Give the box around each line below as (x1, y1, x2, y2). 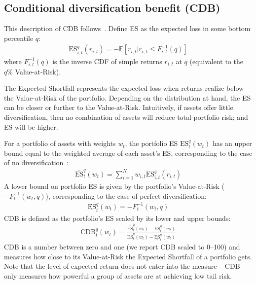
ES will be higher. (4, 121, 58, 132)
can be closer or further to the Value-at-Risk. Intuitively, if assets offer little (4, 102, 233, 112)
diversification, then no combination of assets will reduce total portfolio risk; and (4, 111, 248, 122)
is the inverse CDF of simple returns (52, 56, 162, 66)
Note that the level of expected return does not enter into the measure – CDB (4, 261, 240, 271)
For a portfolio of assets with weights (4, 138, 116, 148)
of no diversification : (4, 157, 69, 168)
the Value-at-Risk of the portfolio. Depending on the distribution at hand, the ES (4, 92, 251, 103)
